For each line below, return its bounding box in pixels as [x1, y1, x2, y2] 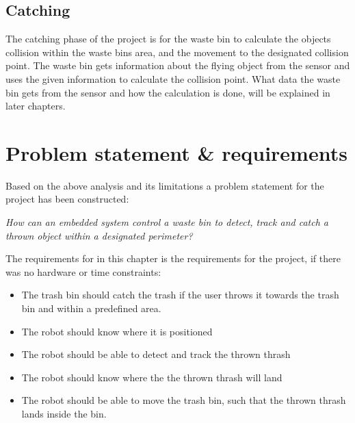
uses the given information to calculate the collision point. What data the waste [5, 71, 341, 86]
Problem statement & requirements [5, 138, 347, 166]
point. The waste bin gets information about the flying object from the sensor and [5, 58, 350, 73]
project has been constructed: [5, 192, 129, 206]
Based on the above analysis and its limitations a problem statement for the [5, 178, 324, 192]
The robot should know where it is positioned [21, 324, 213, 338]
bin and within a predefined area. [21, 301, 161, 316]
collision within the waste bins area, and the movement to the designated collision [5, 44, 349, 59]
